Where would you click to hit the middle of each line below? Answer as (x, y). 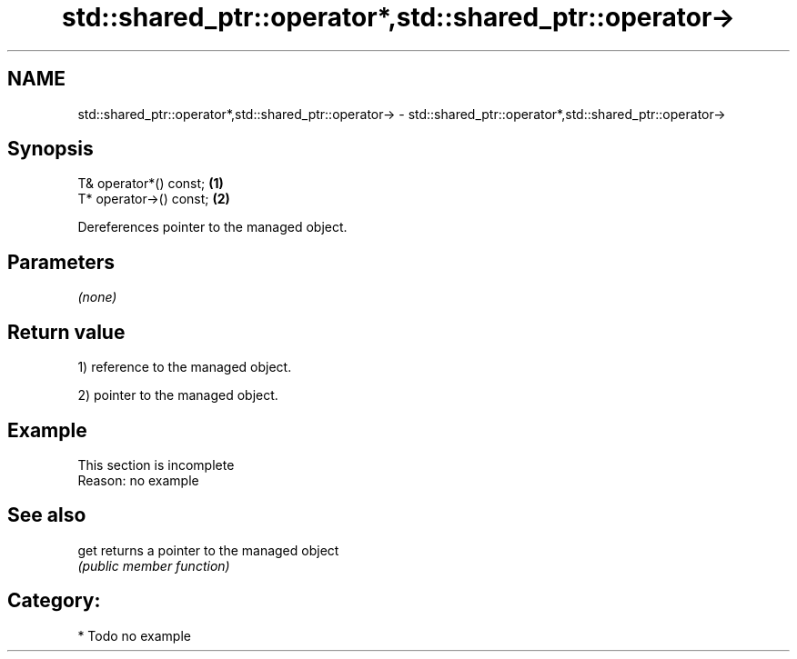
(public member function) (154, 565)
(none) (97, 297)
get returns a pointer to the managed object (208, 550)
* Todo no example (134, 635)
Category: (54, 601)
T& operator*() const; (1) (151, 184)
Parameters (61, 262)
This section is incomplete (156, 464)
